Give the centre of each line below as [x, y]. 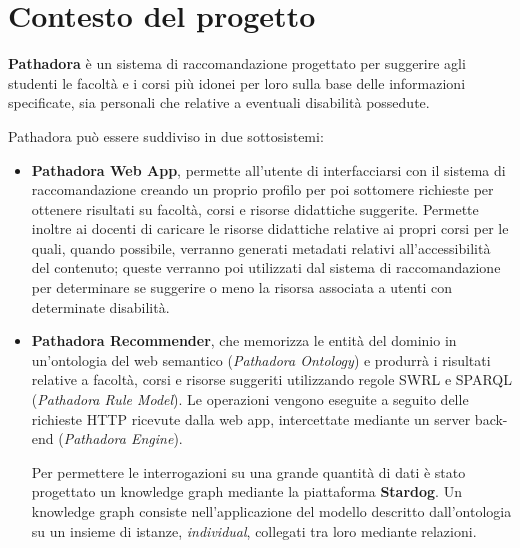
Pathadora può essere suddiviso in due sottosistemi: [166, 135]
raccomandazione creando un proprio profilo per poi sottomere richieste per [262, 189]
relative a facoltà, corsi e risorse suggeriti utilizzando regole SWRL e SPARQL [272, 379]
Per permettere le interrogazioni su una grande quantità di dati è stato [248, 471]
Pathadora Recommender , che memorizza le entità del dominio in [244, 340]
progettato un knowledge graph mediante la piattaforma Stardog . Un [246, 491]
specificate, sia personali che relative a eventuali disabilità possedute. [219, 102]
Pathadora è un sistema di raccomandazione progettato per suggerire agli [237, 63]
